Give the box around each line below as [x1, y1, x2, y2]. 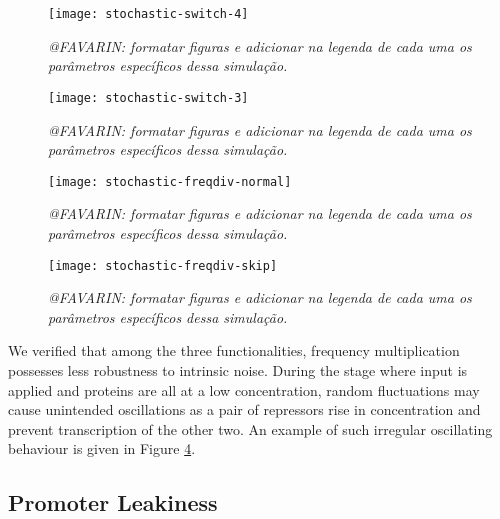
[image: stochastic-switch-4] [48, 7, 249, 21]
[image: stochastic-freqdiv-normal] [48, 174, 292, 189]
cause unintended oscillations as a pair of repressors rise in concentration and [8, 399, 481, 420]
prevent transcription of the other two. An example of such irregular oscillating [8, 418, 493, 439]
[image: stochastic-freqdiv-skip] [48, 258, 278, 273]
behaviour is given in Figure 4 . [8, 438, 196, 459]
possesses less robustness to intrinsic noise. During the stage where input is [8, 359, 468, 380]
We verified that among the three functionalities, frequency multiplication [8, 340, 460, 361]
